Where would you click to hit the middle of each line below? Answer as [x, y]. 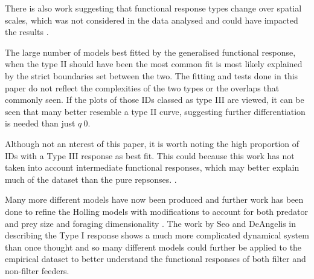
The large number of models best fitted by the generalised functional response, [150, 52]
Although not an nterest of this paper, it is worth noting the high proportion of [152, 143]
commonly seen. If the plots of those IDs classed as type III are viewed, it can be [155, 100]
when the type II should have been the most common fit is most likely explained [154, 64]
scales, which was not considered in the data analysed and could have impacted [152, 20]
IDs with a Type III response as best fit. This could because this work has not [150, 155]
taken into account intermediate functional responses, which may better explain [152, 167]
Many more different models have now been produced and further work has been [154, 199]
